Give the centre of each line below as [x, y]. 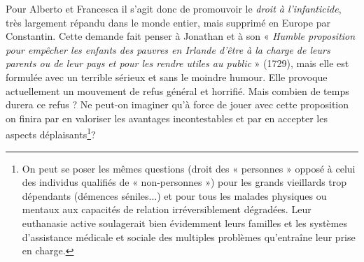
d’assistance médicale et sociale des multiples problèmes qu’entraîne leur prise [189, 236]
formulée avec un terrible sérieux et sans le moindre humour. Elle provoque [167, 77]
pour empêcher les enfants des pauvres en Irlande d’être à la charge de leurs [168, 49]
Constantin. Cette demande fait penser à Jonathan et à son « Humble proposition [181, 36]
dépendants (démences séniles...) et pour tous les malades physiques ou [174, 195]
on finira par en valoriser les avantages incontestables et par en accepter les [167, 118]
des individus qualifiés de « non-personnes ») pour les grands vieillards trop [184, 182]
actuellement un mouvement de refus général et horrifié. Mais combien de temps [177, 90]
